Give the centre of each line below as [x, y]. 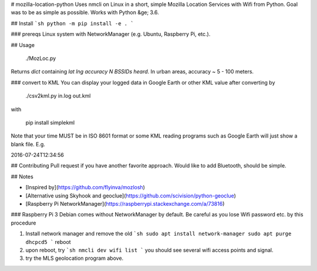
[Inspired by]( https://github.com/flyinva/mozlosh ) [85, 188]
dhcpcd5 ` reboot [48, 242]
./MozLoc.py [41, 58]
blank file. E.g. [28, 144]
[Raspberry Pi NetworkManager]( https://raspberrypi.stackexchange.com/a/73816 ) [125, 204]
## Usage [23, 45]
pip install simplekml [50, 122]
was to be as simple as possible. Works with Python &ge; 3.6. [85, 12]
